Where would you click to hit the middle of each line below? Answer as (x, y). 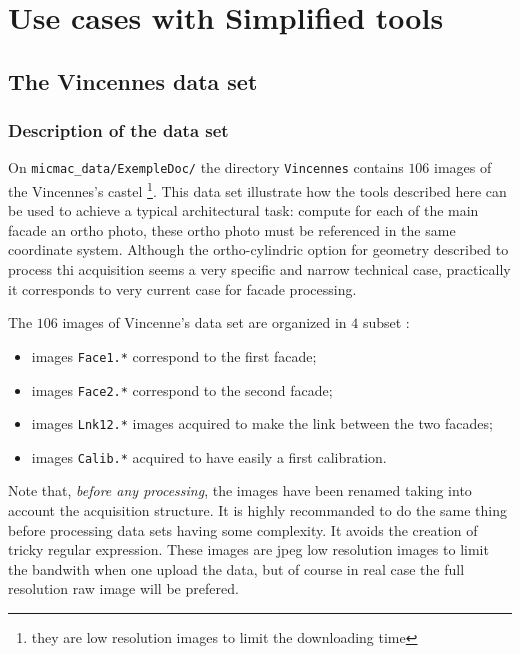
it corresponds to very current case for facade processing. (182, 288)
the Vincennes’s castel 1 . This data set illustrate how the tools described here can (257, 189)
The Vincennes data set (133, 80)
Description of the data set (118, 130)
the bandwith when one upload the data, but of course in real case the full (236, 568)
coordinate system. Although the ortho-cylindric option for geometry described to (258, 249)
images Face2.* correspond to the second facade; (182, 389)
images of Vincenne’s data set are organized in (204, 322)
